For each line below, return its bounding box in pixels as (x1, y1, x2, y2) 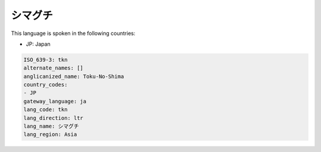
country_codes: (23, 81, 68, 88)
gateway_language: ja (23, 98, 87, 104)
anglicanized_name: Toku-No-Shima (23, 73, 124, 80)
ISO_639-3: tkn (23, 56, 68, 63)
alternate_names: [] (23, 65, 83, 71)
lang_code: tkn (23, 106, 68, 113)
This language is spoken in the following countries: (11, 30, 136, 37)
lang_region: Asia (23, 131, 77, 138)
